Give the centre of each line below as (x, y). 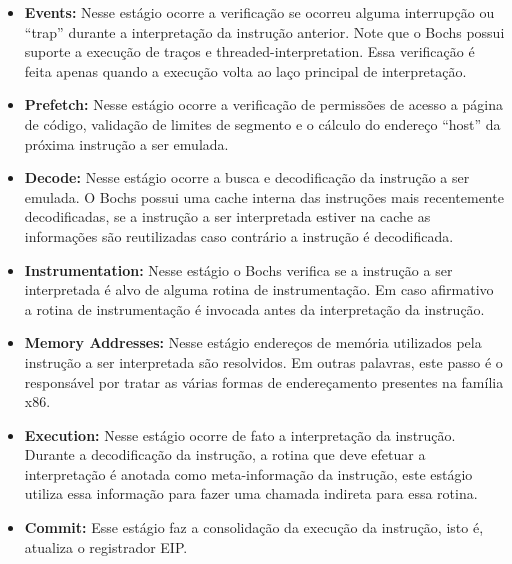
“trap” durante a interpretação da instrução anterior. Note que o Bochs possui (264, 31)
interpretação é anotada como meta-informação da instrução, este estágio (248, 473)
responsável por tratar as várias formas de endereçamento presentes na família (264, 381)
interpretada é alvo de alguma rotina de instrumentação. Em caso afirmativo (259, 289)
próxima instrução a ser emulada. (126, 143)
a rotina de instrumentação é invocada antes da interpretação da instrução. (254, 308)
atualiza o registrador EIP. (106, 546)
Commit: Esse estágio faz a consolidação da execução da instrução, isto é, (254, 527)
